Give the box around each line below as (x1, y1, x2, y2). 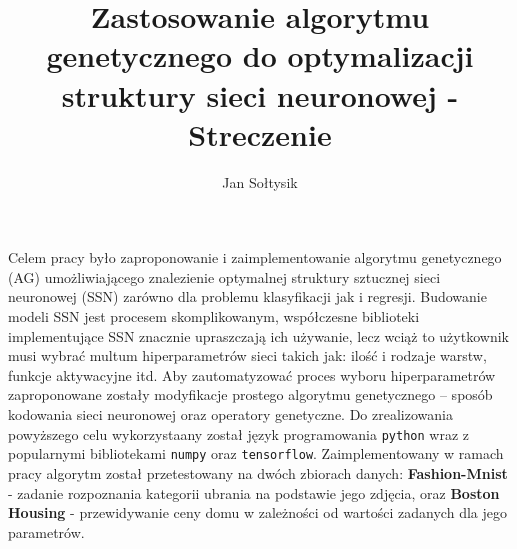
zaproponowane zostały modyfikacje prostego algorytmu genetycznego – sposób (8, 384, 493, 405)
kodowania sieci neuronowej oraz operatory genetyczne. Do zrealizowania (8, 404, 453, 425)
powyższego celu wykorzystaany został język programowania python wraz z (8, 423, 469, 444)
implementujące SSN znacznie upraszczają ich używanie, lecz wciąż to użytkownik (8, 325, 509, 346)
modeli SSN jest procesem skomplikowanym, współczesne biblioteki (8, 306, 420, 327)
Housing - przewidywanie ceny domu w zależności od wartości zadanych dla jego (8, 502, 507, 523)
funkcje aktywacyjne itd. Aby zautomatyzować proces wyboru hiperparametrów (8, 364, 496, 385)
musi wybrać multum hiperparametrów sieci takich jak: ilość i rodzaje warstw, (8, 345, 487, 366)
